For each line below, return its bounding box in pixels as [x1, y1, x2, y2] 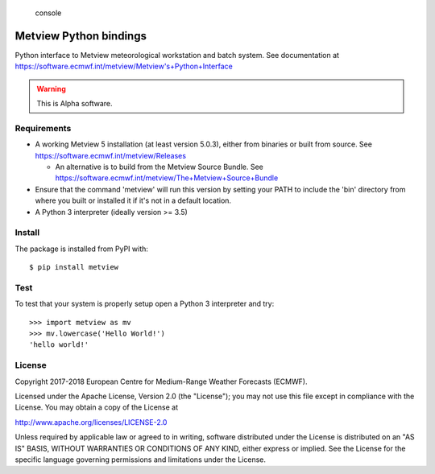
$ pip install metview [29, 262, 119, 272]
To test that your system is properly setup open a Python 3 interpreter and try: [14, 299, 275, 309]
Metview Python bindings [14, 29, 147, 43]
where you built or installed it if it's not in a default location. [35, 196, 232, 205]
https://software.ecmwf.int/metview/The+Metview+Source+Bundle [55, 173, 279, 183]
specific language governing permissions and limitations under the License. [14, 455, 266, 464]
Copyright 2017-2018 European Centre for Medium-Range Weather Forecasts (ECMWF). [14, 377, 308, 386]
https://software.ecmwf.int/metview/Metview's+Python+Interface [14, 61, 233, 72]
